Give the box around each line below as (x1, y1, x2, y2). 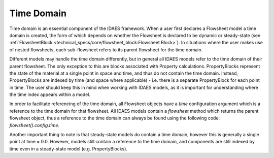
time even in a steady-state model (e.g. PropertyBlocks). (9, 145, 128, 152)
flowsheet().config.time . (9, 122, 60, 128)
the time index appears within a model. (9, 91, 91, 98)
